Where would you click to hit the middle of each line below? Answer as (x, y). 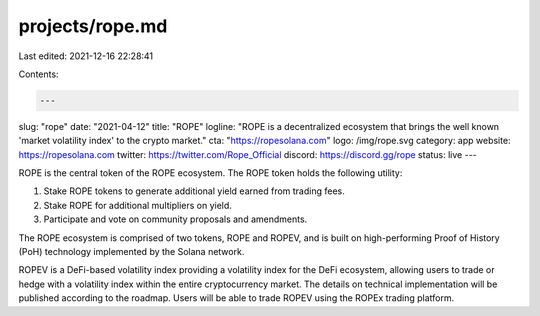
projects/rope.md (93, 26)
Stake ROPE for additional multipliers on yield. (137, 205)
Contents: (38, 74)
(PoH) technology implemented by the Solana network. (131, 252)
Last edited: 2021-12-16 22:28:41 (86, 56)
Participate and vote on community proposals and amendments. (175, 219)
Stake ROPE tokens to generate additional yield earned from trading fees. (194, 191)
